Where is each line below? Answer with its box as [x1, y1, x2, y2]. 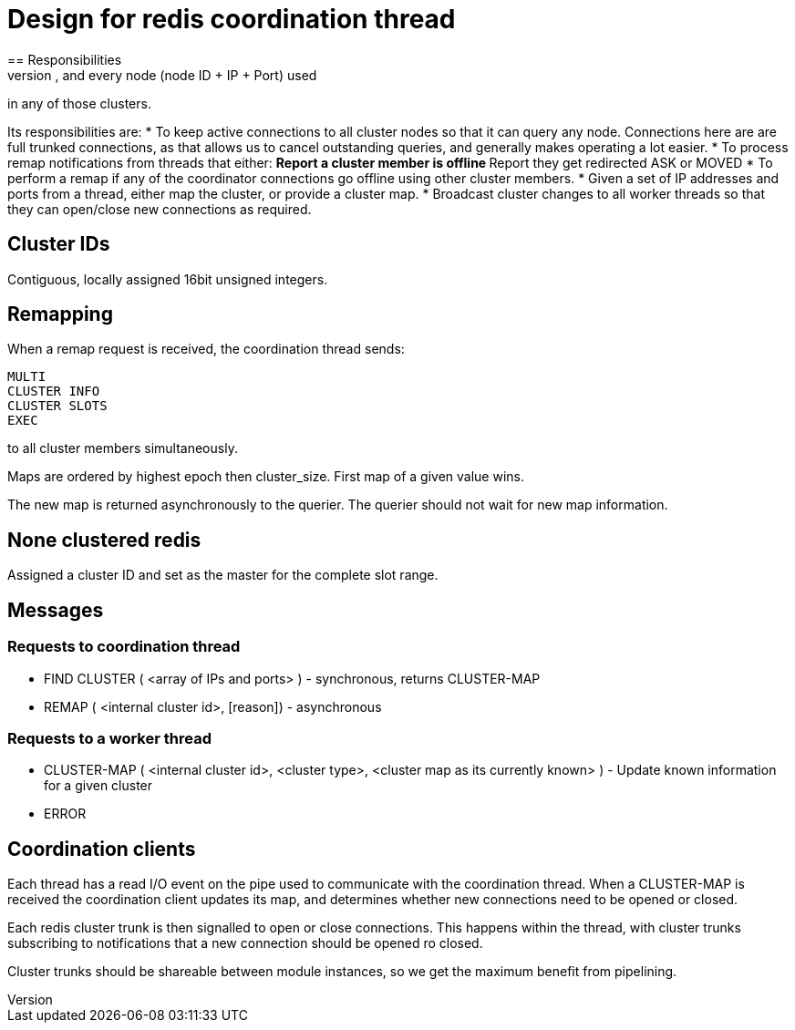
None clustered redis [7, 528, 201, 551]
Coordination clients [7, 837, 196, 860]
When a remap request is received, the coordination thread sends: [7, 341, 405, 357]
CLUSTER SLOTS [7, 398, 108, 414]
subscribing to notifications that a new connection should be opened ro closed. [7, 935, 483, 952]
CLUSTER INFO [7, 384, 100, 399]
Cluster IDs [7, 232, 110, 256]
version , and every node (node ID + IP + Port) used [7, 67, 317, 83]
